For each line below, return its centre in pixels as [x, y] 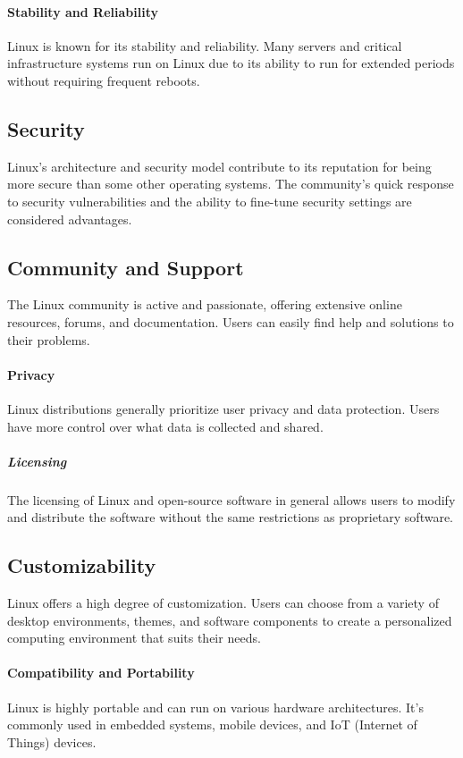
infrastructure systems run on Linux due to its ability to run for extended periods [231, 63]
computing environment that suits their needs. [134, 638]
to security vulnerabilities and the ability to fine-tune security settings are [210, 201]
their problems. [49, 339]
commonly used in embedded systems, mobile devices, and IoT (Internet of [212, 724]
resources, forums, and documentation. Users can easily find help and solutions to [231, 321]
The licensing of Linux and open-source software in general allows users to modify [231, 499]
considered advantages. [70, 219]
